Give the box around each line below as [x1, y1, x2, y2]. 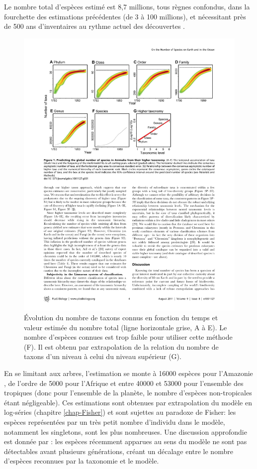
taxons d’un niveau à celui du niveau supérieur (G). [24, 351, 181, 362]
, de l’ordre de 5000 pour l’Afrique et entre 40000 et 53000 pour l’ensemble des [4, 377, 244, 388]
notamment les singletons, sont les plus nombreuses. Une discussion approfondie [4, 426, 247, 437]
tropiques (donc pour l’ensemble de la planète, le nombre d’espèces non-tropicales [4, 387, 252, 398]
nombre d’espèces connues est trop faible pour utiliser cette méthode [24, 332, 233, 342]
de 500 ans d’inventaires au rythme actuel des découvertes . [4, 21, 185, 31]
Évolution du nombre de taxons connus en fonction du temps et [24, 312, 218, 323]
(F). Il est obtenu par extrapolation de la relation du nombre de [24, 341, 219, 352]
